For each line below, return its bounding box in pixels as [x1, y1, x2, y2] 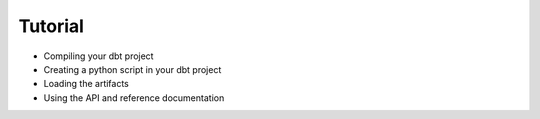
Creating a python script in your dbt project [43, 63, 222, 75]
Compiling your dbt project [43, 50, 154, 62]
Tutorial [18, 15, 85, 37]
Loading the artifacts [43, 78, 130, 90]
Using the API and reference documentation [43, 91, 225, 104]
